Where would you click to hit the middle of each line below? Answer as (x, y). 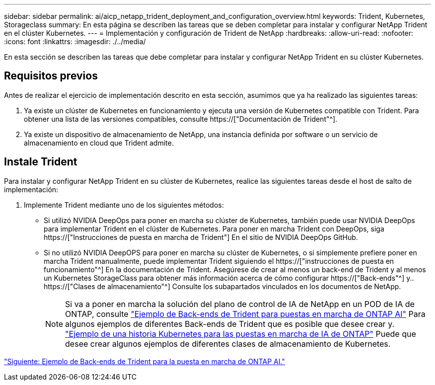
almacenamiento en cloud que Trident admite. (99, 143)
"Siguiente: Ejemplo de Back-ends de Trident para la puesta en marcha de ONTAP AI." (145, 361)
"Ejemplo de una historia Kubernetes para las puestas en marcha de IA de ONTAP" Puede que (241, 334)
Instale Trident (41, 162)
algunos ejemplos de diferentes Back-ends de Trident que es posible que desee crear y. (230, 324)
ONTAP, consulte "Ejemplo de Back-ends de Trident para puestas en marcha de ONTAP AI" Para (245, 314)
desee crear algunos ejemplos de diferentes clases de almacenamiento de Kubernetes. (228, 344)
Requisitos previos (51, 76)
